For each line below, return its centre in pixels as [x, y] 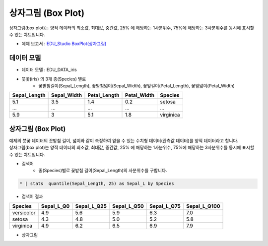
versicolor [24, 212]
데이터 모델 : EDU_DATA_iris [49, 70]
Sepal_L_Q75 [165, 206]
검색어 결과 [32, 196]
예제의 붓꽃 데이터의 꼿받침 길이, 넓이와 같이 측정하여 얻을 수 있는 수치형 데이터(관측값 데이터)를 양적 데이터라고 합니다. [124, 140]
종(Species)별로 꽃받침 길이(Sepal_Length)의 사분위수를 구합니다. [103, 171]
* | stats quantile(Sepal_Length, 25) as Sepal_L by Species [97, 184]
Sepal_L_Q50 [128, 206]
